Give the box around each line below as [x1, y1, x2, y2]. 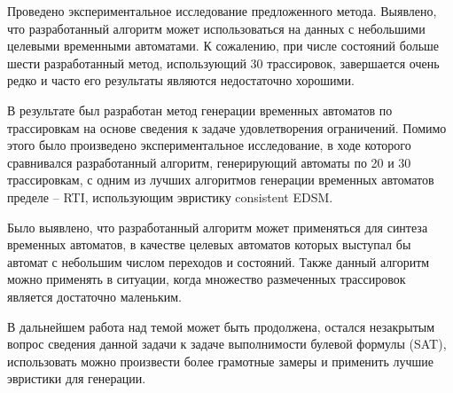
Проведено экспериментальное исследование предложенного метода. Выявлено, [7, 2, 437, 20]
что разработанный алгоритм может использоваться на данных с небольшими [7, 19, 426, 37]
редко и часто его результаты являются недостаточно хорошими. [7, 71, 355, 90]
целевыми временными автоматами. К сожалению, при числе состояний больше [7, 36, 440, 55]
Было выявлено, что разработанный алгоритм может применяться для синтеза [7, 217, 428, 236]
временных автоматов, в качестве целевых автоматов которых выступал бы [7, 235, 411, 254]
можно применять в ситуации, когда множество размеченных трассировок [7, 270, 406, 288]
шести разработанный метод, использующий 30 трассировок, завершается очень [7, 53, 440, 72]
